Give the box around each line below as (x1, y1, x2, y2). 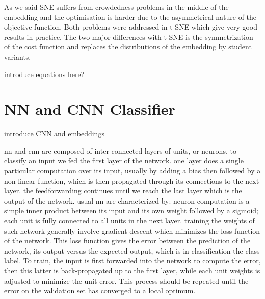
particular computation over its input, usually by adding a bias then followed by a (4, 165, 261, 176)
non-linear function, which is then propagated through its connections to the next (4, 175, 259, 186)
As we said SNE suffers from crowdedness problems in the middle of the (4, 2, 229, 12)
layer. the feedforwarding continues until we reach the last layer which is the (4, 185, 242, 196)
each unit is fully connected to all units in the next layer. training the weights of (4, 215, 255, 226)
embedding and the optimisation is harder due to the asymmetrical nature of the (4, 11, 257, 22)
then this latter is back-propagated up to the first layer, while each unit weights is (4, 265, 260, 276)
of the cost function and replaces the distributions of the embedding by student (4, 41, 252, 52)
